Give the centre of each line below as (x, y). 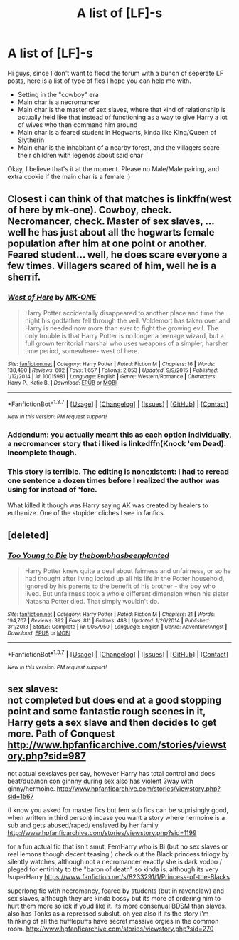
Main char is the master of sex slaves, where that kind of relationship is (122, 109)
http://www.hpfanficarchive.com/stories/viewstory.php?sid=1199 (102, 832)
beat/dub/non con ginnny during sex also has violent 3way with (100, 781)
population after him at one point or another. (107, 244)
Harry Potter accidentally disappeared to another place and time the (124, 313)
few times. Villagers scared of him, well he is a (112, 266)
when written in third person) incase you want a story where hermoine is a (116, 817)
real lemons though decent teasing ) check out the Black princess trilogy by (118, 854)
